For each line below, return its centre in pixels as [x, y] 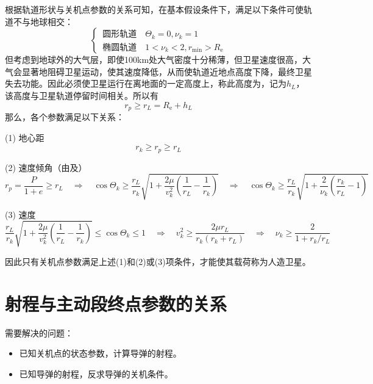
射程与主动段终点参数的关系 [116, 303]
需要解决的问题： [39, 332]
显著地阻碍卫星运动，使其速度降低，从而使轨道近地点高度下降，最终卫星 [167, 71]
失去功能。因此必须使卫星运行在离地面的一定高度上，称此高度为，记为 [146, 83]
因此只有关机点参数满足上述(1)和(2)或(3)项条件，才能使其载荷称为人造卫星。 [158, 261]
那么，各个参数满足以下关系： [65, 117]
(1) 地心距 [25, 137]
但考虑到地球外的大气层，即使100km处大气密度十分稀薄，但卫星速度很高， [154, 60]
